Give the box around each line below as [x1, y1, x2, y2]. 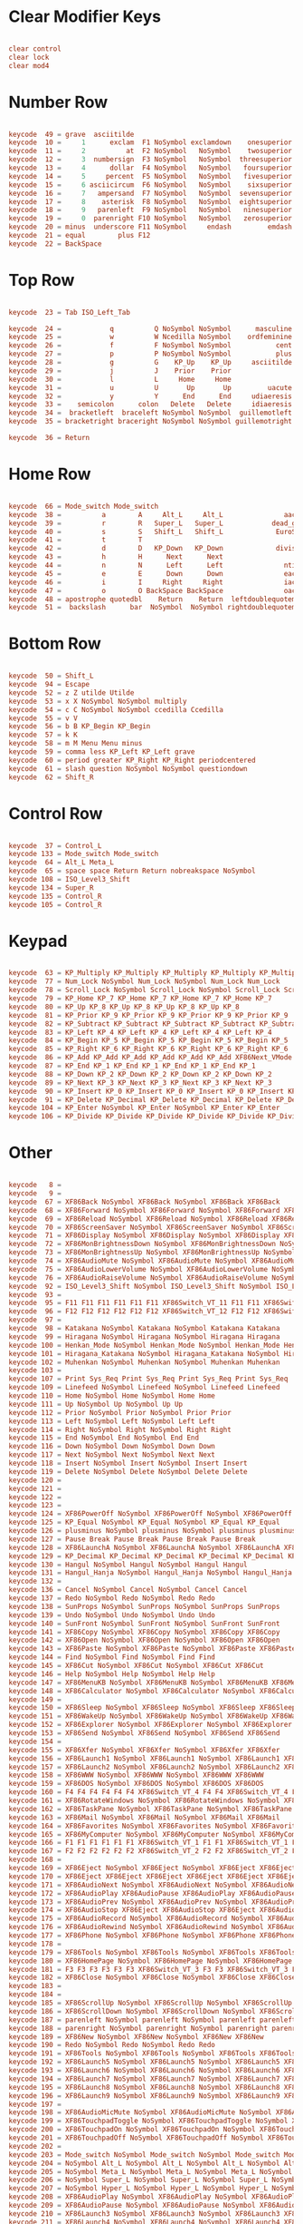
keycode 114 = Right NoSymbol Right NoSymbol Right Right [8, 1425, 232, 1434]
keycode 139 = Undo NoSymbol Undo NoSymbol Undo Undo [8, 1610, 216, 1620]
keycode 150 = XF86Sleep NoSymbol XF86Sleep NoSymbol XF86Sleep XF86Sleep [8, 1703, 297, 1712]
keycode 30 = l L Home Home [8, 375, 232, 384]
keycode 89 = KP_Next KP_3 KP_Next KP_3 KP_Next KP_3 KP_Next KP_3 [8, 1078, 272, 1088]
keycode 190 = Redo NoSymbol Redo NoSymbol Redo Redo [8, 2041, 216, 2050]
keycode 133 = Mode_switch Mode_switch [8, 850, 159, 859]
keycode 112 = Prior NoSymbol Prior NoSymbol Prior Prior [8, 1408, 232, 1417]
